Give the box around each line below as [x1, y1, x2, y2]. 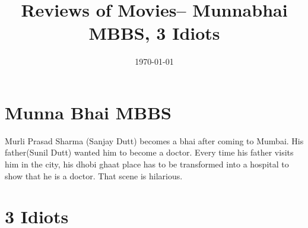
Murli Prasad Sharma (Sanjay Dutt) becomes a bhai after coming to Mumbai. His [5, 134, 304, 147]
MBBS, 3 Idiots [88, 21, 220, 45]
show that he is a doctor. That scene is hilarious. [5, 169, 183, 182]
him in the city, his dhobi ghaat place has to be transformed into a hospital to [5, 158, 289, 170]
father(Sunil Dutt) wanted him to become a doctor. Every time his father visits [5, 146, 294, 159]
